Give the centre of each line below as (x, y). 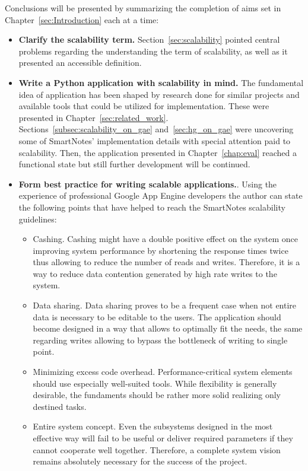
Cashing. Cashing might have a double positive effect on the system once (165, 239)
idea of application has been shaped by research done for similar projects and (159, 94)
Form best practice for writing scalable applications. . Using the (148, 184)
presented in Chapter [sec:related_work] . (93, 117)
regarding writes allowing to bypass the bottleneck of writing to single (160, 340)
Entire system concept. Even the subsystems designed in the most (153, 426)
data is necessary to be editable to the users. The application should (157, 316)
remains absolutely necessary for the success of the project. (140, 461)
